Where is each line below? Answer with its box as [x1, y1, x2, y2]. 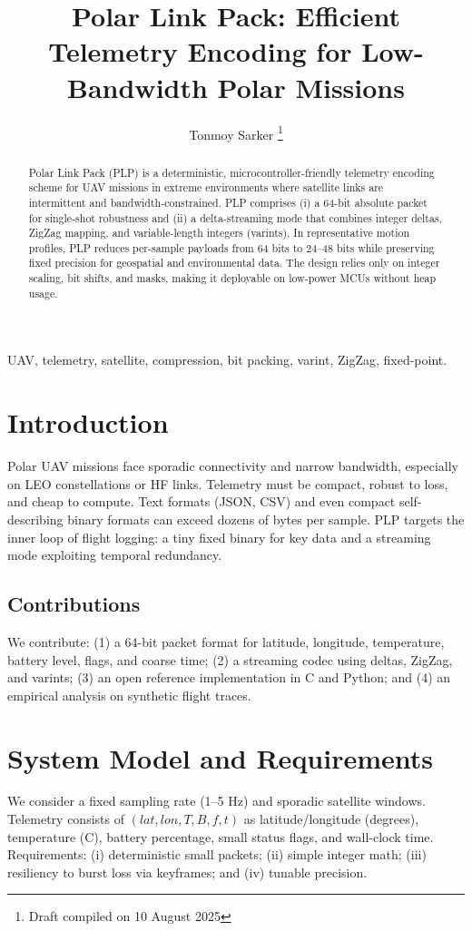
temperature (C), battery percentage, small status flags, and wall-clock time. [7, 827, 434, 846]
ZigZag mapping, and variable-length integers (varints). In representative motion [28, 225, 409, 240]
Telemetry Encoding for [48, 33, 352, 70]
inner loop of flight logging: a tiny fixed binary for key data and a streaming [7, 527, 431, 546]
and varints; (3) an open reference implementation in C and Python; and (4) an [7, 668, 451, 687]
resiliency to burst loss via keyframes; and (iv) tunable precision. [7, 862, 368, 881]
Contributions [7, 590, 141, 618]
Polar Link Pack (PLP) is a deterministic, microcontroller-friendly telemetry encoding [28, 164, 435, 180]
